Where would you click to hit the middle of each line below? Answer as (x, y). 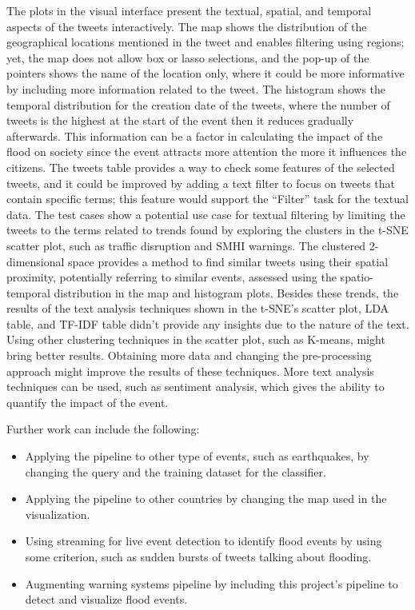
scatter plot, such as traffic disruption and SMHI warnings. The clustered (186, 245)
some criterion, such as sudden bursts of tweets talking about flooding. (198, 556)
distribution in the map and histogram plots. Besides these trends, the (226, 292)
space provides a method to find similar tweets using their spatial (228, 261)
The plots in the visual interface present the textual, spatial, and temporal (189, 10)
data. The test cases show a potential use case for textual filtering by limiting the (206, 214)
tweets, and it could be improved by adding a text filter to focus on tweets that (201, 183)
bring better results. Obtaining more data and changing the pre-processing (189, 355)
